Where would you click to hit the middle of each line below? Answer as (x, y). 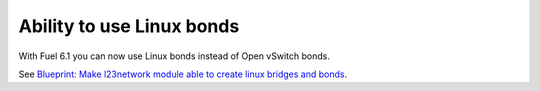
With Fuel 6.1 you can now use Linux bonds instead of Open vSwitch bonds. (174, 56)
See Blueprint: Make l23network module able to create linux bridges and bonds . (183, 74)
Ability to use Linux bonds (129, 26)
